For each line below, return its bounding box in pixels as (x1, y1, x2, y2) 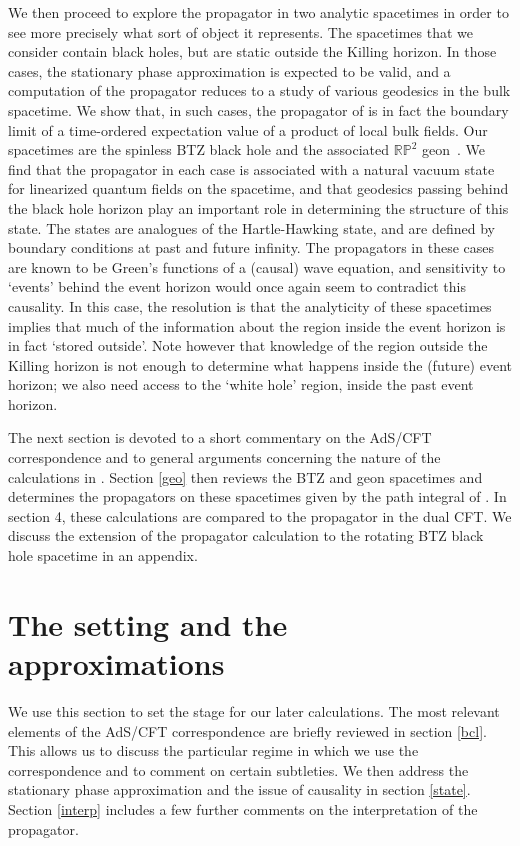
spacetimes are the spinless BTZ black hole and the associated (8, 139, 390, 160)
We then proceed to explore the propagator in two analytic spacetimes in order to (8, 2, 509, 22)
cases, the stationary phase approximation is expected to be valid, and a (8, 60, 451, 81)
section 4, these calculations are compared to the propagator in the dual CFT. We (8, 505, 512, 526)
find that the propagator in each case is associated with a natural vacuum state (8, 158, 495, 179)
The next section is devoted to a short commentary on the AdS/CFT (8, 427, 432, 448)
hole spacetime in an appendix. (8, 545, 198, 566)
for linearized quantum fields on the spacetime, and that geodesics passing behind (8, 178, 509, 199)
